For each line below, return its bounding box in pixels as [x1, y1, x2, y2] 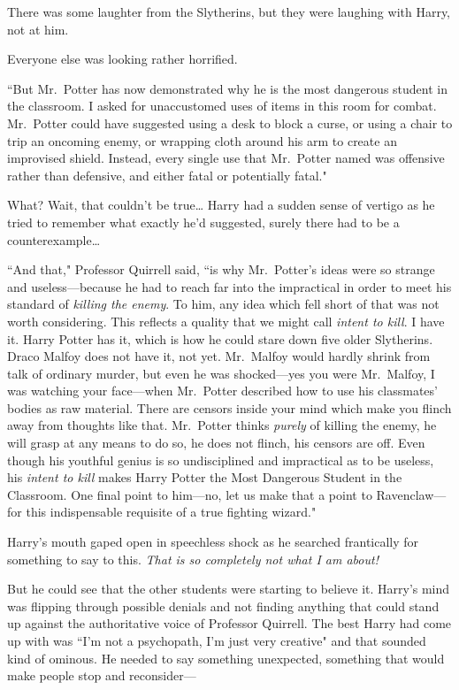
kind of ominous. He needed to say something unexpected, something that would [7, 648, 445, 667]
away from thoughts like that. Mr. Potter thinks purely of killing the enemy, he [7, 416, 437, 434]
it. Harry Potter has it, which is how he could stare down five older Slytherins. [7, 329, 433, 348]
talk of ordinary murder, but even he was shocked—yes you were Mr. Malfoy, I [7, 364, 435, 382]
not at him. [7, 19, 69, 38]
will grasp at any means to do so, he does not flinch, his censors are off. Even [7, 433, 425, 452]
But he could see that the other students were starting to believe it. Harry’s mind [7, 579, 450, 598]
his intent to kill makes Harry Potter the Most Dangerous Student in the [7, 468, 402, 487]
